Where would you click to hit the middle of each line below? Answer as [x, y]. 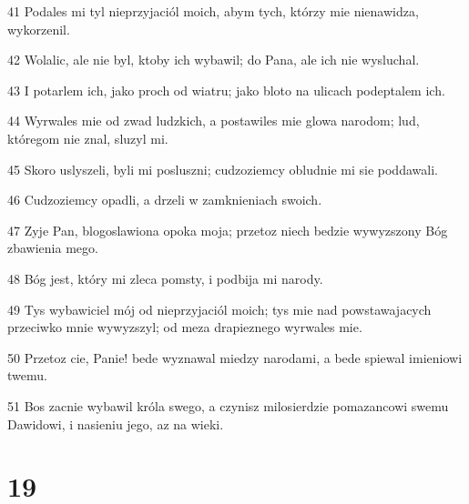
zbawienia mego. [53, 248]
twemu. [27, 375]
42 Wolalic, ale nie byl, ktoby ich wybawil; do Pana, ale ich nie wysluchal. [214, 60]
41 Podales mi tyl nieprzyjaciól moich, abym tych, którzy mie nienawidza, [213, 11]
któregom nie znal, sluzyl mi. [88, 138]
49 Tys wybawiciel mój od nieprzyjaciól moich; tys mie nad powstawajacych [219, 309]
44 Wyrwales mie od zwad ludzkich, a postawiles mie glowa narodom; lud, [214, 121]
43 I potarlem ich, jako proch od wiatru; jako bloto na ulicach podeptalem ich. [226, 90]
